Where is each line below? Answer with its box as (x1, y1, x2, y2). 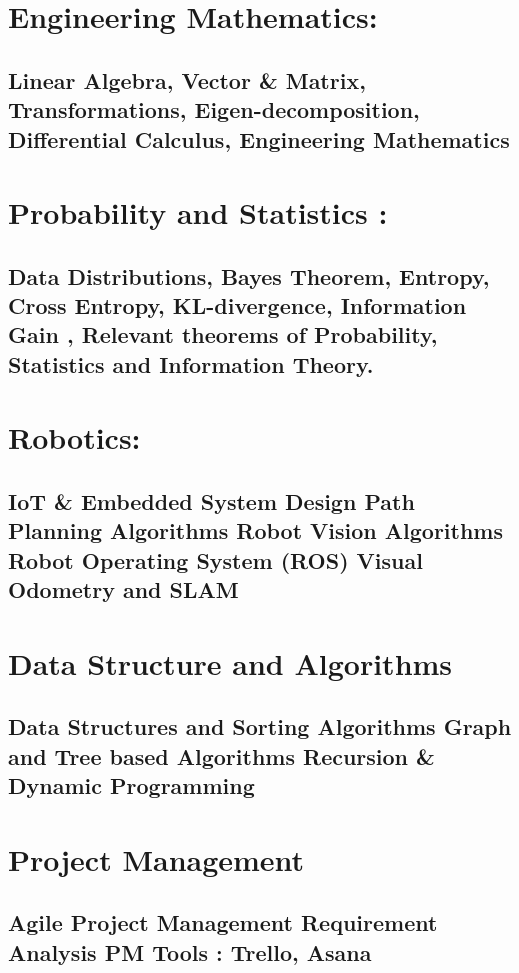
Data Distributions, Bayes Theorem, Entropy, (8, 260, 490, 291)
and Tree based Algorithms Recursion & (8, 740, 435, 771)
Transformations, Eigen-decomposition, (8, 94, 420, 125)
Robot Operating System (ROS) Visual (8, 544, 423, 575)
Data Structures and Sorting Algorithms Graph (8, 711, 512, 742)
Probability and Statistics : (8, 192, 388, 233)
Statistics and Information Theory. (8, 348, 374, 379)
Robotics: (8, 417, 141, 458)
